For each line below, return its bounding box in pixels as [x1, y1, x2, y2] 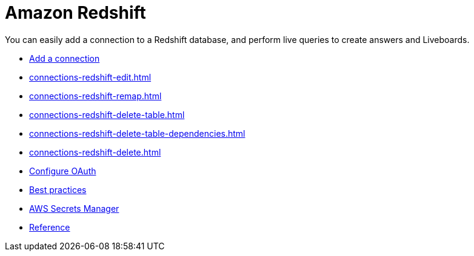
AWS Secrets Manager [29, 203, 119, 214]
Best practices [29, 184, 87, 195]
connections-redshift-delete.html [29, 146, 161, 157]
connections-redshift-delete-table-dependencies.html [29, 128, 245, 139]
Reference [29, 222, 70, 232]
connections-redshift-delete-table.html [29, 109, 185, 120]
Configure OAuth [29, 165, 96, 176]
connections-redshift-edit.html [29, 71, 152, 82]
